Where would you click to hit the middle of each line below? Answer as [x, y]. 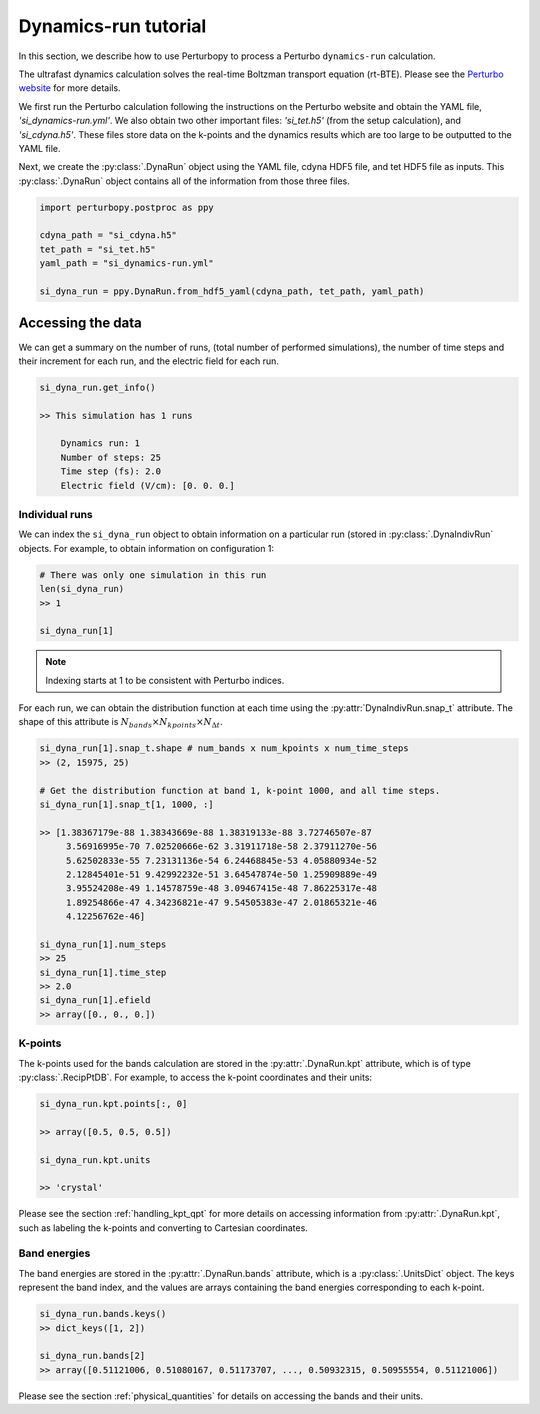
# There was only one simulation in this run [153, 574]
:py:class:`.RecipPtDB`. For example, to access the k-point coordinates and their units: [195, 1077]
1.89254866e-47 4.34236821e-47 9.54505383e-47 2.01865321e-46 [221, 902]
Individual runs [56, 514]
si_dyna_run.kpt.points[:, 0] [113, 1103]
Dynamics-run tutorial [112, 26]
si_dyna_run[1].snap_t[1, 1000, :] [126, 804]
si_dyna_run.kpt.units [95, 1159]
